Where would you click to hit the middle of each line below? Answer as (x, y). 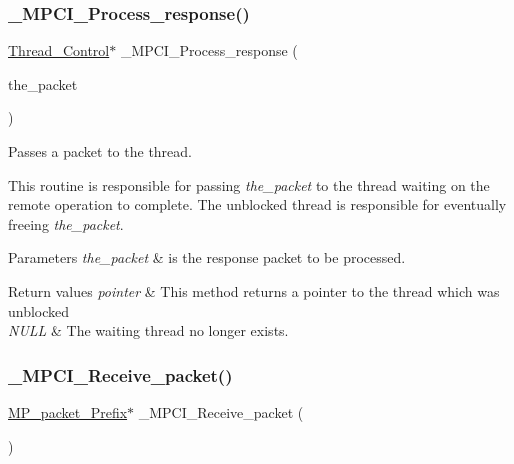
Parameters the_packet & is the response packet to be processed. (207, 257)
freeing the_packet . (66, 223)
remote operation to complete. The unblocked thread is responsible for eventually (257, 204)
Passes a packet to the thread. (100, 151)
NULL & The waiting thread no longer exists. (148, 330)
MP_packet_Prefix (68, 411)
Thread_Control (59, 50)
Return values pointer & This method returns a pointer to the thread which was (254, 290)
